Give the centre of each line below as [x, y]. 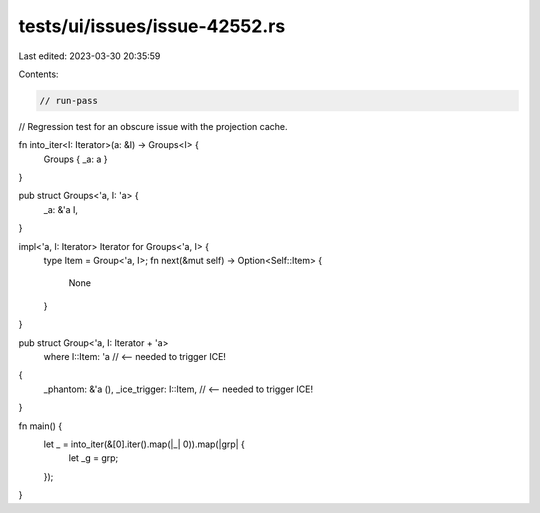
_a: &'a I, [61, 209]
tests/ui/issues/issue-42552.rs [152, 26]
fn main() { [40, 426]
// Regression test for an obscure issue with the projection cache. [153, 126]
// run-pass [69, 100]
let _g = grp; [93, 458]
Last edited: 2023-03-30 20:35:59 [89, 56]
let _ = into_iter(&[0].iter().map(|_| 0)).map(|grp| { [144, 444]
